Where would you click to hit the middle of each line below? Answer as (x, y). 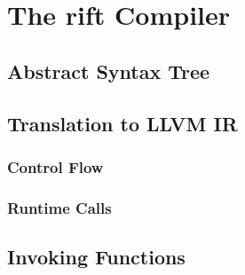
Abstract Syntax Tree (109, 71)
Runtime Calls (59, 207)
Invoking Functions (96, 257)
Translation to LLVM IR (122, 123)
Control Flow (55, 166)
